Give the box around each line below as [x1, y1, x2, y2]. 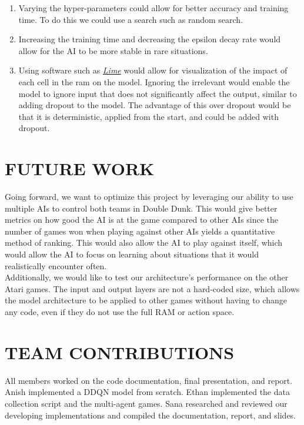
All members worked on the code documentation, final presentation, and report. [5, 374, 293, 386]
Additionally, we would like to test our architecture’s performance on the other [5, 271, 289, 283]
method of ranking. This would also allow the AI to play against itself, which [5, 236, 283, 249]
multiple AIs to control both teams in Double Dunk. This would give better [5, 202, 278, 214]
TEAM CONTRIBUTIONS [5, 340, 235, 364]
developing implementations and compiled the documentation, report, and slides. [5, 409, 296, 421]
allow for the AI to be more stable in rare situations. [18, 44, 208, 56]
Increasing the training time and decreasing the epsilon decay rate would [18, 33, 281, 45]
